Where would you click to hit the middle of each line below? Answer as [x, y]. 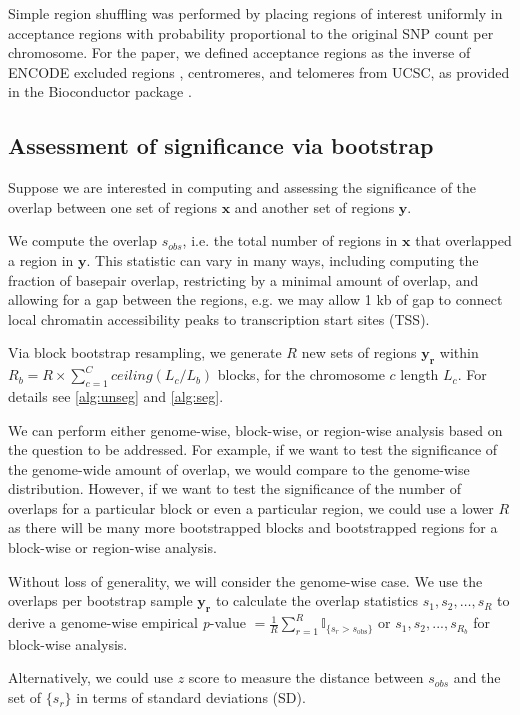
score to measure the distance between [306, 677]
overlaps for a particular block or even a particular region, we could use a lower [251, 507]
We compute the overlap [82, 240]
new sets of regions [359, 352]
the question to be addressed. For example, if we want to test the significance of [253, 449]
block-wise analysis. [68, 643]
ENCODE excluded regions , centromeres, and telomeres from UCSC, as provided [259, 71]
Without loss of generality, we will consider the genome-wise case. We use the [245, 580]
